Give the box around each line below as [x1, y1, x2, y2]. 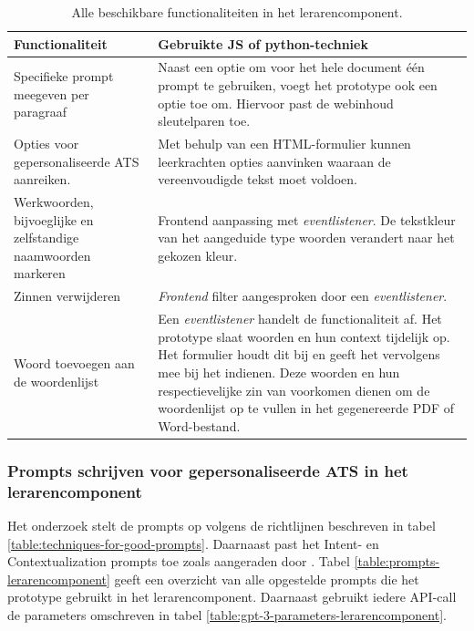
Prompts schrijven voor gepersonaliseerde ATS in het [7, 459, 408, 481]
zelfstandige [14, 228, 79, 247]
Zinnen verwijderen [14, 286, 121, 305]
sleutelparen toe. [158, 111, 251, 130]
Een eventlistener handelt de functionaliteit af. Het [158, 309, 442, 328]
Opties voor [14, 134, 79, 153]
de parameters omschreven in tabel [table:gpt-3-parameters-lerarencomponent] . [7, 605, 447, 624]
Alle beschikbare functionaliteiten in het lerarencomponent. [71, 3, 403, 21]
